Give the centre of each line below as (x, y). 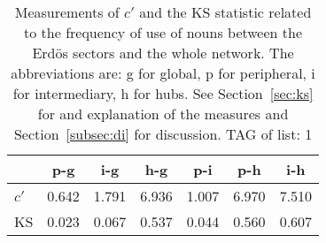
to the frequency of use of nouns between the (163, 32)
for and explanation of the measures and (163, 114)
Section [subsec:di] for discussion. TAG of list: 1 (163, 134)
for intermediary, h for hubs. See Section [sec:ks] (163, 93)
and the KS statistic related (225, 12)
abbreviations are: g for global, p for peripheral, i (163, 73)
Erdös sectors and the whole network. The (163, 53)
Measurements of (67, 12)
